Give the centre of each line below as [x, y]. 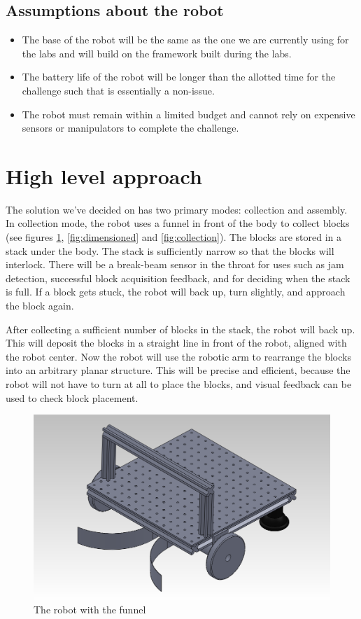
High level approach [104, 175]
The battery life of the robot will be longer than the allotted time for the [179, 77]
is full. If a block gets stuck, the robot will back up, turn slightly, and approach [176, 292]
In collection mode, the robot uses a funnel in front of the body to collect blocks [178, 223]
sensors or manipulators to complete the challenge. [130, 128]
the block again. [40, 306]
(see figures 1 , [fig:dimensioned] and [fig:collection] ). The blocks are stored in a [174, 237]
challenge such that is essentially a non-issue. [118, 90]
